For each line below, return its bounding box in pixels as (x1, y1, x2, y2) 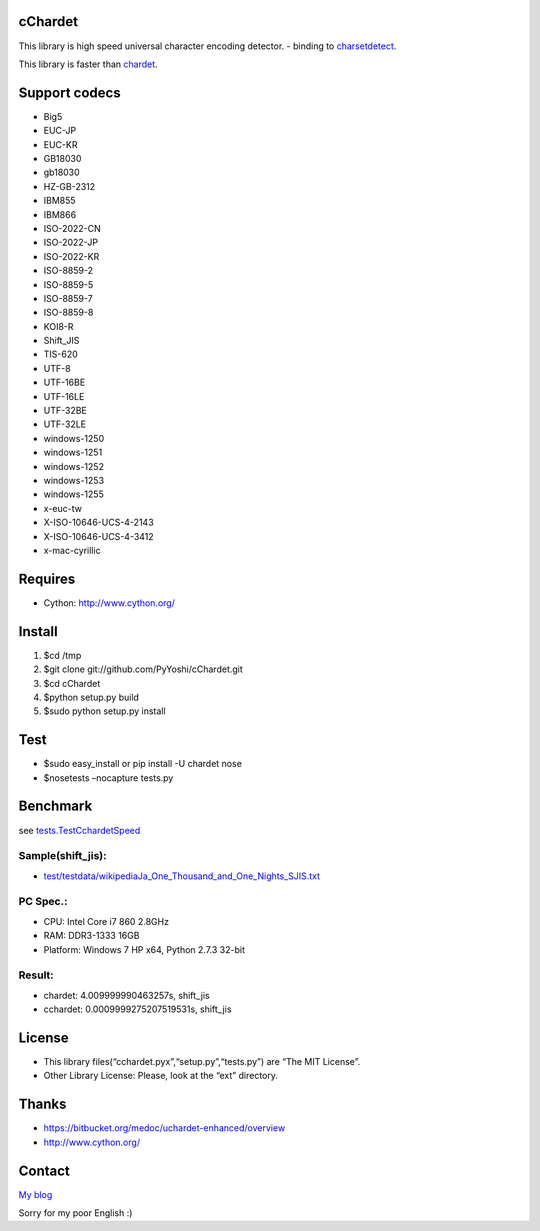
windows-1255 (43, 488, 104, 500)
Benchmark (18, 798, 93, 815)
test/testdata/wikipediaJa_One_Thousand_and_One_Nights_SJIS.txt (43, 870, 320, 882)
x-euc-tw (43, 502, 82, 514)
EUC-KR (43, 138, 78, 150)
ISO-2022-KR (43, 250, 100, 262)
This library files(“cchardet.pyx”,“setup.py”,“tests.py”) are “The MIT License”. (43, 1056, 361, 1067)
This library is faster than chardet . (18, 58, 159, 70)
